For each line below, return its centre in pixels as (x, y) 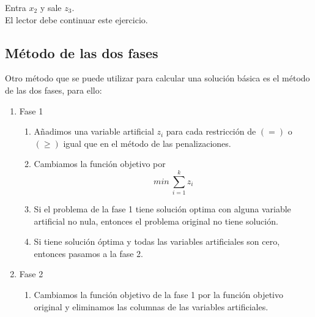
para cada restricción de (211, 131)
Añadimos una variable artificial (94, 131)
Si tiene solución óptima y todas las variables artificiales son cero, (157, 241)
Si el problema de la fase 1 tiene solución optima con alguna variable (162, 209)
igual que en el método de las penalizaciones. (147, 143)
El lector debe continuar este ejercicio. (76, 19)
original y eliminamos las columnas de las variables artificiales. (151, 306)
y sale (51, 7)
